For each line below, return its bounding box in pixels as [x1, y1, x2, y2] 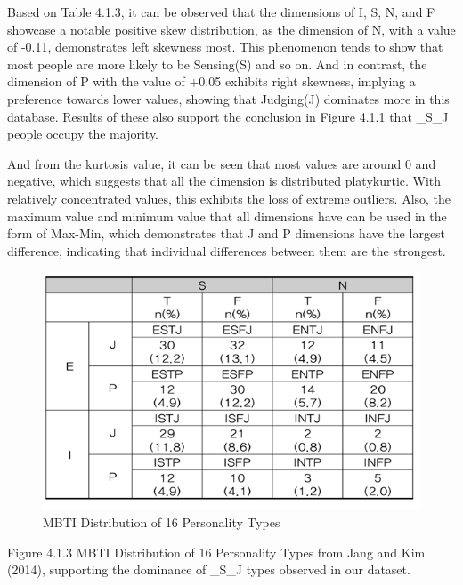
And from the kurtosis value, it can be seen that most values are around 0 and [7, 154, 436, 172]
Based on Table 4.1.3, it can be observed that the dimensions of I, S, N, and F [7, 3, 435, 20]
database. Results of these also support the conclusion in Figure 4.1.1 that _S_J [7, 107, 449, 125]
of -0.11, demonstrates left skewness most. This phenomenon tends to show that [7, 37, 443, 56]
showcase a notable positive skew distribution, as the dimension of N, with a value [7, 20, 456, 38]
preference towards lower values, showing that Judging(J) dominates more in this [7, 89, 450, 108]
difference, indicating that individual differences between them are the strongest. [7, 241, 446, 260]
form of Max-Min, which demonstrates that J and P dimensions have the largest [7, 224, 446, 243]
